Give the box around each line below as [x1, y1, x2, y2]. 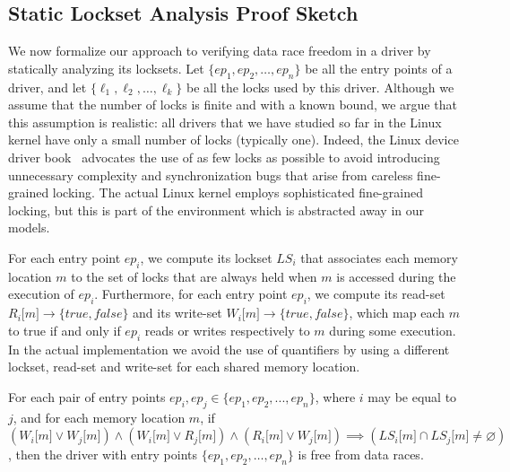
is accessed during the [336, 267, 456, 285]
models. [8, 218, 50, 237]
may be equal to [367, 387, 457, 406]
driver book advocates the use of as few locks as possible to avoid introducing [8, 147, 440, 166]
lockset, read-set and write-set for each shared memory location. [8, 357, 360, 376]
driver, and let [8, 77, 87, 96]
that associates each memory [300, 248, 458, 267]
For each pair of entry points [8, 387, 166, 406]
